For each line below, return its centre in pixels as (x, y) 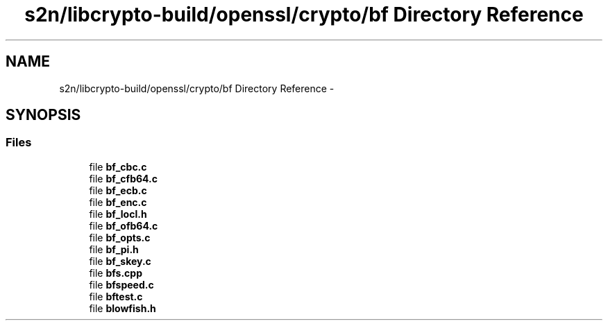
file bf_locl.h (118, 214)
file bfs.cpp (116, 273)
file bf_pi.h (114, 249)
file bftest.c (116, 296)
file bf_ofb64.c (124, 225)
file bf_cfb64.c (123, 178)
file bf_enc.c (118, 202)
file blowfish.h (123, 308)
